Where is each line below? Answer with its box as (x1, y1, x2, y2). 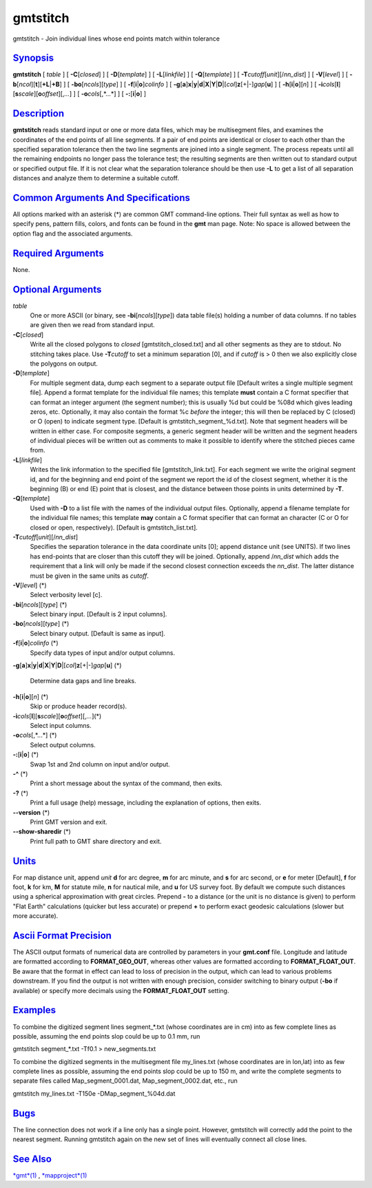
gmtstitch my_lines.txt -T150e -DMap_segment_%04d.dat (12, 1089, 176, 1098)
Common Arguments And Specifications (12, 191, 191, 203)
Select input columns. (30, 722, 92, 729)
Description (12, 107, 65, 120)
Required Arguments (12, 247, 104, 259)
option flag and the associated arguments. (12, 229, 133, 238)
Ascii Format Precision (12, 930, 112, 941)
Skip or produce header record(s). (30, 702, 127, 711)
